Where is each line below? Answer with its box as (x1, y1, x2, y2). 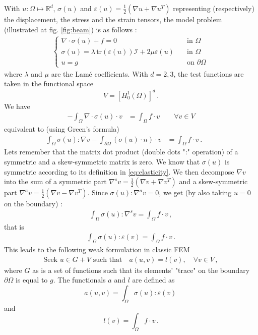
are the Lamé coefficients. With (51, 68, 148, 79)
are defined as (132, 274, 175, 285)
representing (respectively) (173, 3, 254, 13)
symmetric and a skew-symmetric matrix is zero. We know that (4, 156, 200, 166)
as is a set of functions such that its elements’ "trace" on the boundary (32, 264, 250, 275)
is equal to (15, 274, 48, 285)
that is (4, 221, 24, 232)
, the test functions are (173, 68, 244, 79)
